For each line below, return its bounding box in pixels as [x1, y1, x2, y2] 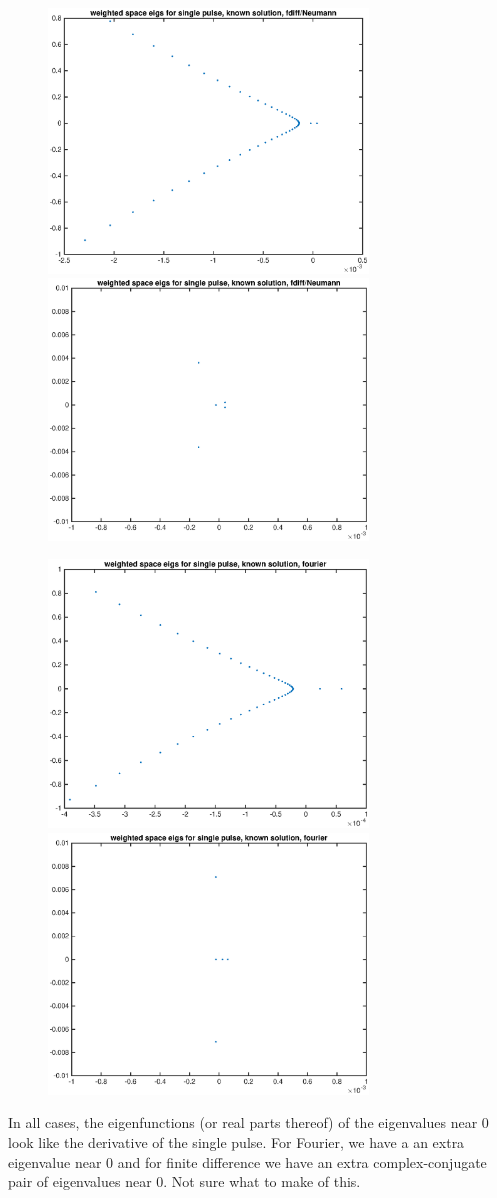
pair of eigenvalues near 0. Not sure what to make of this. [8, 1171, 361, 1192]
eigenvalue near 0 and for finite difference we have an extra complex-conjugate [8, 1151, 487, 1172]
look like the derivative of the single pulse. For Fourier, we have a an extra [8, 1132, 465, 1153]
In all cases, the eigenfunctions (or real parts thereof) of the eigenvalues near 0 [8, 1112, 489, 1133]
